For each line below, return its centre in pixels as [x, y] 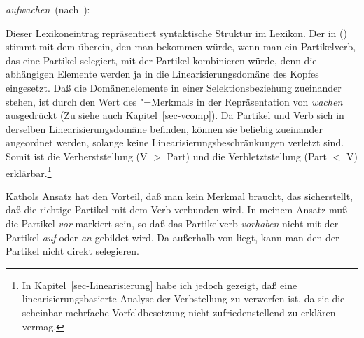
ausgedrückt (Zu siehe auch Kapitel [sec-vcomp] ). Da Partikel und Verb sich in [175, 115]
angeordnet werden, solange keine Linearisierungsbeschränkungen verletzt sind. [175, 142]
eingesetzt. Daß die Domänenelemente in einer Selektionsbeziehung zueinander [174, 87]
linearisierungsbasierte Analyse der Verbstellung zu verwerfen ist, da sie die [183, 298]
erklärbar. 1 [29, 171]
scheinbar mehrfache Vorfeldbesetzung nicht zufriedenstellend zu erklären [179, 312]
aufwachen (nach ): [48, 9]
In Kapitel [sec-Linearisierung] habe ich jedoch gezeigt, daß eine [160, 284]
